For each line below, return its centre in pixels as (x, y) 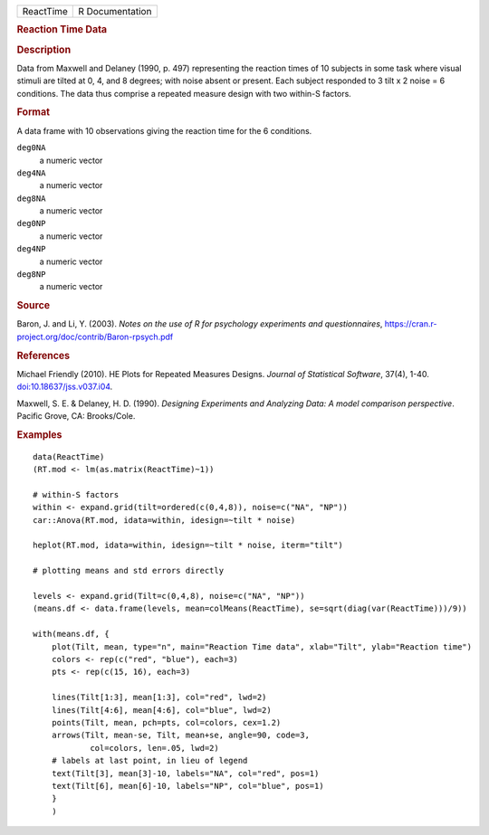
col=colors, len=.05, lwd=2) (154, 748)
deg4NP (31, 249)
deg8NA (31, 198)
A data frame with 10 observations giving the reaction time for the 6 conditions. (164, 130)
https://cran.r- (411, 324)
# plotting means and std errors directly (129, 571)
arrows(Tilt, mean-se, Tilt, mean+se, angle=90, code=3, (180, 735)
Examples (39, 434)
